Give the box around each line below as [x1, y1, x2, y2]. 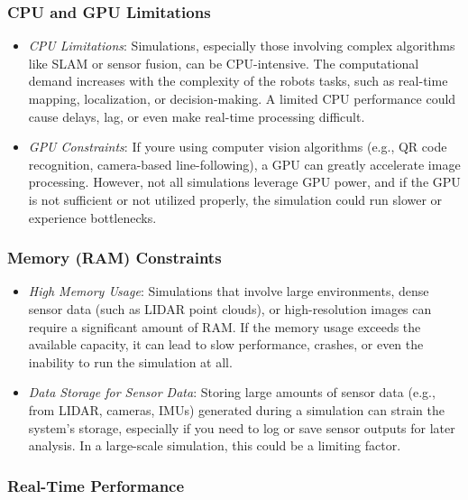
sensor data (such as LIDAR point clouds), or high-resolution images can [28, 299, 432, 318]
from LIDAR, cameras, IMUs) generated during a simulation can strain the [28, 400, 445, 419]
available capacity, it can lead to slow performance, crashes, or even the [28, 335, 424, 354]
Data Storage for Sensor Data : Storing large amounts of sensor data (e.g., [28, 383, 436, 402]
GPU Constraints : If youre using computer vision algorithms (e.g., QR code [28, 137, 447, 156]
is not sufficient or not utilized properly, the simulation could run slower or [28, 190, 443, 208]
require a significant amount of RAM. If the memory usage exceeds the [28, 317, 421, 336]
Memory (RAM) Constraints [7, 246, 222, 269]
